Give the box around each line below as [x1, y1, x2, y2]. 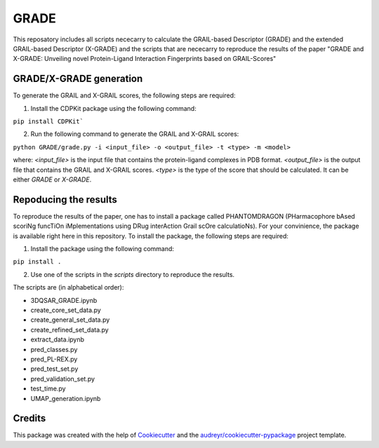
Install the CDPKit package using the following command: [30, 104, 197, 112]
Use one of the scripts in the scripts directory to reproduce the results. [30, 270, 235, 278]
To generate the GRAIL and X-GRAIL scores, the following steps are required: [13, 91, 236, 100]
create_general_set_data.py [30, 315, 110, 324]
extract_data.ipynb [30, 335, 84, 344]
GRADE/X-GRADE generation [13, 73, 143, 85]
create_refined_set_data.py [30, 325, 109, 334]
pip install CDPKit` [13, 118, 84, 125]
